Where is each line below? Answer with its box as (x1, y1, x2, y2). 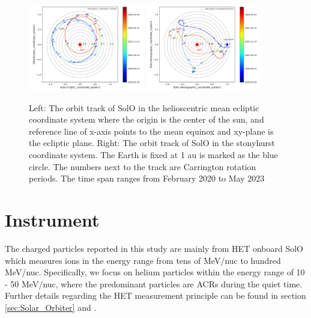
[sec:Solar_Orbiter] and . (5, 301, 97, 313)
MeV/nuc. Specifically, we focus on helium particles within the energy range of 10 (5, 266, 305, 278)
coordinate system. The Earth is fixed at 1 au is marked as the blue (29, 148, 278, 161)
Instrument (5, 207, 100, 232)
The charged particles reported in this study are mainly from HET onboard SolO (5, 242, 303, 254)
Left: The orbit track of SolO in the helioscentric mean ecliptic (29, 101, 259, 114)
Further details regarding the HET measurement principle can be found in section (5, 289, 306, 302)
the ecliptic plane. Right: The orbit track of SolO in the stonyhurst (29, 136, 276, 149)
